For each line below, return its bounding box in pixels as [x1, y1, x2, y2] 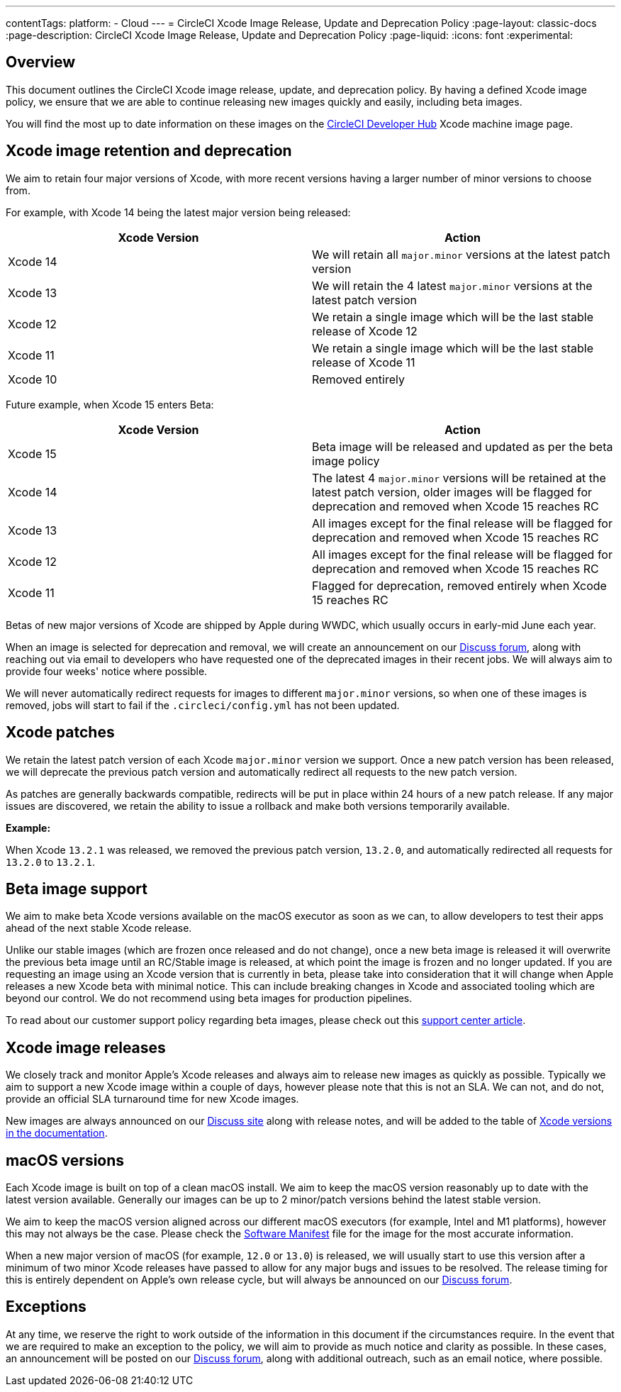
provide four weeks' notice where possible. [6, 664, 208, 677]
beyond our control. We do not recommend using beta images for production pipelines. [6, 992, 413, 1005]
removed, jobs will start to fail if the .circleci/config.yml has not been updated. [6, 698, 400, 711]
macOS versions [6, 1151, 125, 1169]
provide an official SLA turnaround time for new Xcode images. [6, 1093, 299, 1106]
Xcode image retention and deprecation [6, 142, 292, 160]
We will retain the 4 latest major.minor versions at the [312, 278, 593, 293]
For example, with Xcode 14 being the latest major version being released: [6, 206, 351, 218]
